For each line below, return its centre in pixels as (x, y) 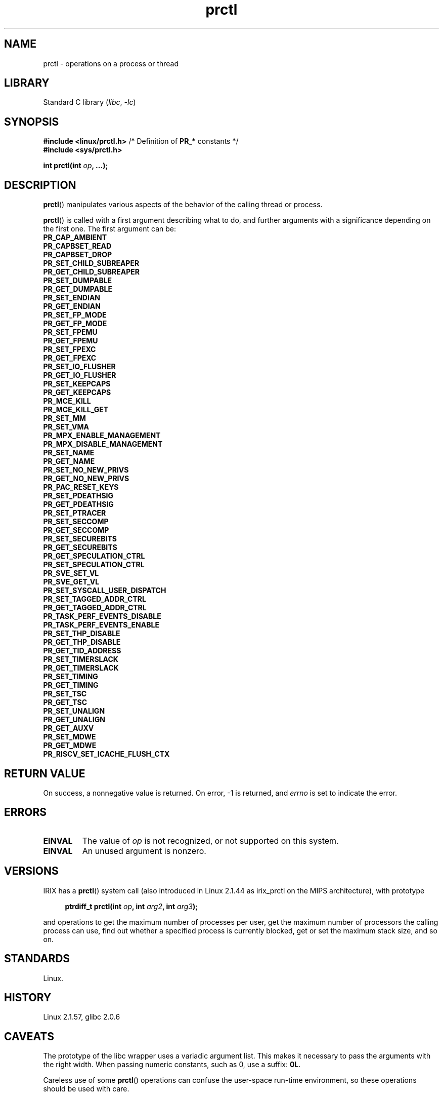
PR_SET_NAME (69, 453)
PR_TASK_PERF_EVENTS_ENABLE (101, 625)
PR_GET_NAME (69, 461)
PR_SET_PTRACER (75, 513)
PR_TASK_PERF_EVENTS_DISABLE (102, 616)
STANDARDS (37, 959)
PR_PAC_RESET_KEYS (81, 487)
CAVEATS (29, 1036)
